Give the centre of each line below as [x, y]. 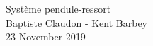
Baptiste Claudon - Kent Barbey [77, 22]
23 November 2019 [46, 36]
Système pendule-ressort [58, 8]
